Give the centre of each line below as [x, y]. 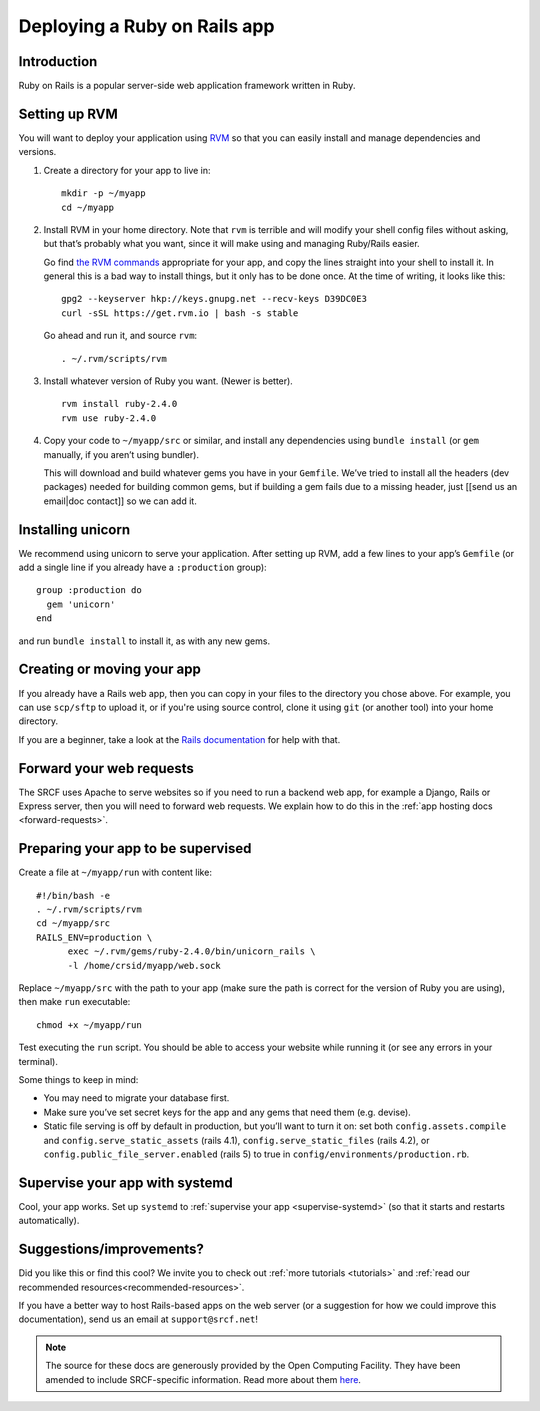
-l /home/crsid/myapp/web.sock [144, 965]
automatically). [49, 1221]
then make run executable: [74, 1002]
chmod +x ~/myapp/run [89, 1024]
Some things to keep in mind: [78, 1079]
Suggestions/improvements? [111, 1249]
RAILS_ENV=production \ [94, 937]
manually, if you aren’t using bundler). [121, 454]
